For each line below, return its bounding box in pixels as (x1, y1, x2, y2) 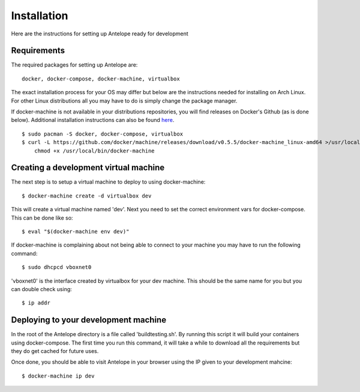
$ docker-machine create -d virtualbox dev (22, 192, 152, 199)
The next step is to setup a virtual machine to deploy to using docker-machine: (11, 178, 206, 185)
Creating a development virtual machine (11, 163, 165, 173)
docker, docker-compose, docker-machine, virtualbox (22, 75, 180, 82)
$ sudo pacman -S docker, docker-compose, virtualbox (22, 130, 183, 137)
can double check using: (11, 286, 72, 292)
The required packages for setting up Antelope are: (11, 61, 138, 68)
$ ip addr (22, 300, 50, 306)
